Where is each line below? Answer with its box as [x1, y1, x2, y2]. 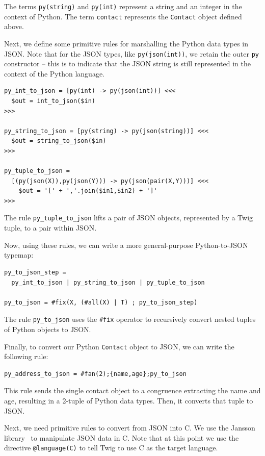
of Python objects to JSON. [4, 323, 91, 334]
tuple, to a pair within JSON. [4, 222, 97, 233]
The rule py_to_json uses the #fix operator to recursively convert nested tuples [4, 314, 256, 324]
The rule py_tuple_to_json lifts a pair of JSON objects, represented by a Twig [4, 212, 253, 223]
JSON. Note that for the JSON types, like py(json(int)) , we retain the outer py [4, 48, 259, 59]
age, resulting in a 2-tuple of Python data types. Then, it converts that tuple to [4, 395, 253, 406]
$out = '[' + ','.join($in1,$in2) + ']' [18, 187, 157, 195]
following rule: [4, 351, 48, 362]
